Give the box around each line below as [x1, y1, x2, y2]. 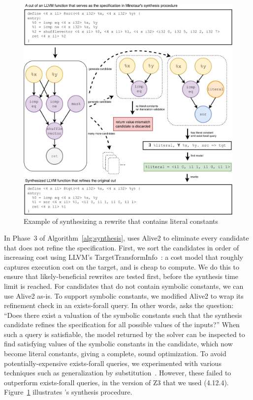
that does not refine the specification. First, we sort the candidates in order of [4, 242, 239, 252]
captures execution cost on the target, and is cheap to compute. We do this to [4, 261, 239, 272]
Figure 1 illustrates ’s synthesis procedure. [4, 387, 132, 397]
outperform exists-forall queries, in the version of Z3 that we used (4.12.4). [4, 377, 229, 387]
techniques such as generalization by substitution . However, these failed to [4, 368, 231, 378]
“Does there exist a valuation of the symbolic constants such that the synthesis [4, 309, 242, 320]
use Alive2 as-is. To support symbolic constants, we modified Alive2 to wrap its [4, 290, 244, 301]
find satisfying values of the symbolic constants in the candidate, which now [4, 338, 233, 349]
